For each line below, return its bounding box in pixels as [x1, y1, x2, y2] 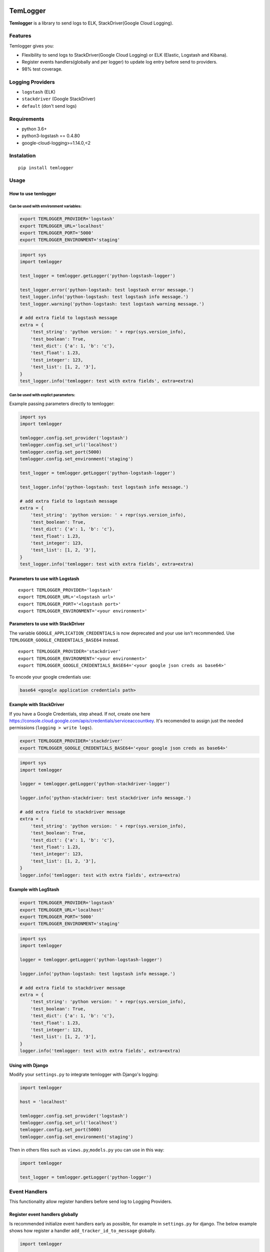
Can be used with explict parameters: [9, 393, 75, 398]
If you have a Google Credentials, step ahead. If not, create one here [9, 711, 150, 717]
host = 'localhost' [19, 1099, 67, 1104]
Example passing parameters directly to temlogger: [9, 401, 115, 407]
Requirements [9, 115, 44, 122]
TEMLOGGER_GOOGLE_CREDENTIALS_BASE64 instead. [9, 637, 119, 643]
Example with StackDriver [9, 702, 64, 708]
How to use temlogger [9, 191, 56, 197]
